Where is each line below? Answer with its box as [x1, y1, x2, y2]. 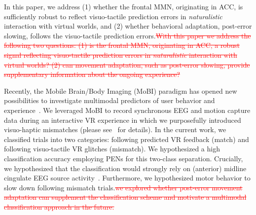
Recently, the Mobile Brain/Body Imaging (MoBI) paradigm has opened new [4, 85, 237, 96]
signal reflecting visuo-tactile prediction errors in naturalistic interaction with [4, 49, 237, 60]
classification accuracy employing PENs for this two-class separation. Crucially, [4, 153, 243, 163]
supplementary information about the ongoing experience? [4, 69, 180, 79]
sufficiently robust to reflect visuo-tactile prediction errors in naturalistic [4, 11, 222, 21]
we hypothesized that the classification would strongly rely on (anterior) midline [4, 163, 247, 173]
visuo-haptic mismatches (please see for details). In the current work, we [4, 124, 226, 135]
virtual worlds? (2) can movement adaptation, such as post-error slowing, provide [4, 59, 250, 70]
